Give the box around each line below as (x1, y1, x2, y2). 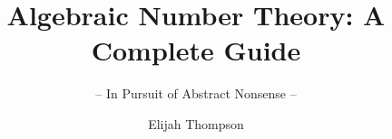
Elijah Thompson (148, 114, 244, 133)
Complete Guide (91, 32, 301, 69)
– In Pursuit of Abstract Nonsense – (95, 84, 297, 103)
